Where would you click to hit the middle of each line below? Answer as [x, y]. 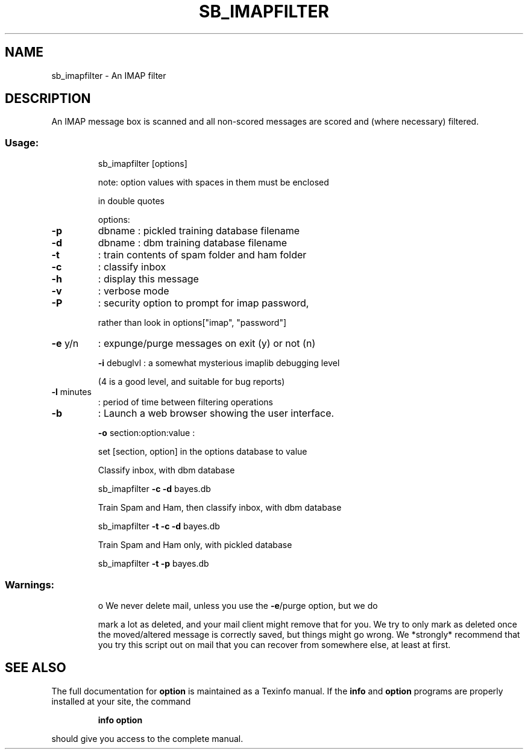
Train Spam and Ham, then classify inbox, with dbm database [220, 508]
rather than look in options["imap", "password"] [192, 323]
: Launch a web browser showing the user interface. [216, 413]
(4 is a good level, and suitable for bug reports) [191, 382]
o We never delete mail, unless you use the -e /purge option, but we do [238, 605]
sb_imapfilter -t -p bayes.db [153, 564]
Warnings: [30, 584]
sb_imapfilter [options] [143, 164]
